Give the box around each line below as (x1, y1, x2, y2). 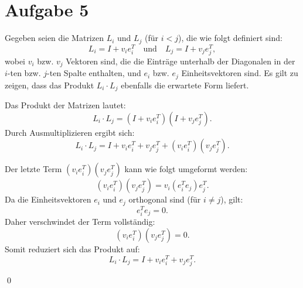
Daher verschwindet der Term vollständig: (5, 215, 155, 228)
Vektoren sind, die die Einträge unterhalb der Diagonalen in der (66, 54, 295, 67)
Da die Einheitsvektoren (5, 193, 91, 205)
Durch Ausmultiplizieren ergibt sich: (5, 126, 135, 138)
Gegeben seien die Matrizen (5, 32, 104, 44)
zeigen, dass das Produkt (5, 78, 94, 91)
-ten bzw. (7, 67, 41, 79)
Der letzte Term (5, 163, 62, 175)
